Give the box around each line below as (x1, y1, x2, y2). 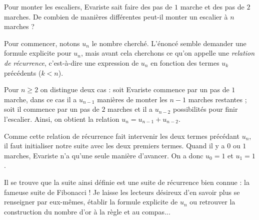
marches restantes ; (188, 94, 247, 104)
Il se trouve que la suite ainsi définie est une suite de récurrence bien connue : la (4, 176, 249, 187)
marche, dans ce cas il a (4, 94, 77, 104)
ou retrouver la (189, 196, 235, 207)
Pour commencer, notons (4, 38, 80, 48)
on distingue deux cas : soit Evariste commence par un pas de (40, 84, 229, 95)
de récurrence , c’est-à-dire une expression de (4, 57, 139, 68)
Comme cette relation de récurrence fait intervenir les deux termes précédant (4, 130, 239, 141)
